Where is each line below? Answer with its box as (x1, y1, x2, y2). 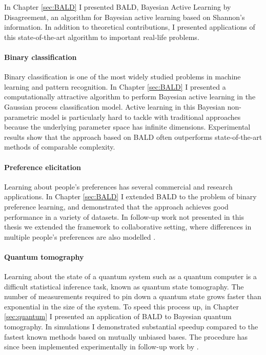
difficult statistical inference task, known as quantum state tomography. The (4, 281, 244, 291)
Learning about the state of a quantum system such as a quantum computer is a (4, 271, 257, 282)
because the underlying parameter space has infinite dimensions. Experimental (4, 121, 251, 132)
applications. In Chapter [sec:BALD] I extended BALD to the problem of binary (4, 191, 257, 202)
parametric (4, 111, 38, 122)
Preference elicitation (4, 161, 81, 172)
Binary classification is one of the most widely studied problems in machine (4, 71, 241, 82)
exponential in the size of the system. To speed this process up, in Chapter (4, 301, 239, 311)
